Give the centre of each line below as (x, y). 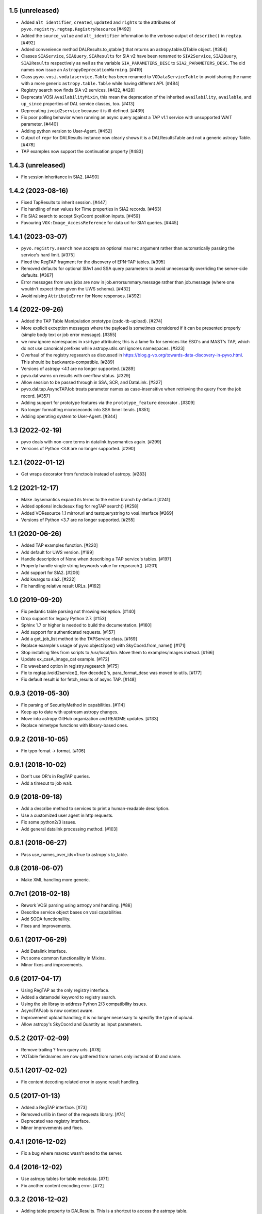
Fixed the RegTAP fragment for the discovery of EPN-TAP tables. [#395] (93, 262)
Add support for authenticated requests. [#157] (68, 632)
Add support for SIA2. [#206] (50, 573)
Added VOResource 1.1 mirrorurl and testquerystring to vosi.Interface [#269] (97, 513)
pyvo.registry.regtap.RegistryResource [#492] (76, 29)
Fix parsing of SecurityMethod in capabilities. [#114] (73, 705)
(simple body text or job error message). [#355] (69, 335)
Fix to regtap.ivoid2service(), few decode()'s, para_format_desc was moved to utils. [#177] (111, 673)
